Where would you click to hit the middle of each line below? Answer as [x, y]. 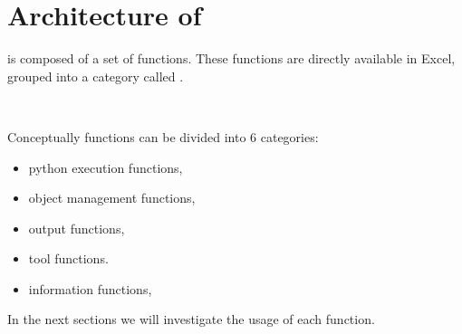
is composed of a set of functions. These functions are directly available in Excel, [231, 58]
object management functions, [112, 198]
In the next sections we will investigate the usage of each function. [191, 319]
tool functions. [68, 258]
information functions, [90, 288]
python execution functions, [106, 167]
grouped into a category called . [96, 76]
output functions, [77, 228]
